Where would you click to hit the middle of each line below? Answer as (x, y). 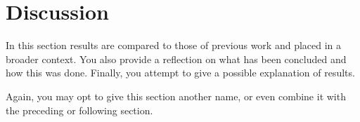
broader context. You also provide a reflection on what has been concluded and (176, 59)
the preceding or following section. (79, 110)
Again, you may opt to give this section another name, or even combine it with (176, 96)
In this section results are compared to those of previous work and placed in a (174, 45)
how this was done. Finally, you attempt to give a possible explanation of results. (180, 73)
